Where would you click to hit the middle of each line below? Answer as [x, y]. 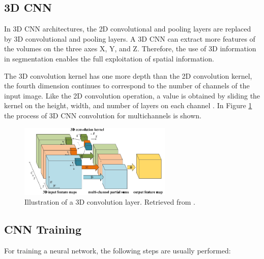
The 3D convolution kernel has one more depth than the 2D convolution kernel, [128, 75]
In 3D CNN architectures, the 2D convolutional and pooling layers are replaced [128, 29]
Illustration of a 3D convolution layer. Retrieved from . [110, 202]
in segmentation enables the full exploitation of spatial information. [109, 58]
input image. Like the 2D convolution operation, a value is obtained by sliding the [132, 95]
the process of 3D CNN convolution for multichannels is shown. [103, 115]
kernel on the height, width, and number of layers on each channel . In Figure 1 [128, 105]
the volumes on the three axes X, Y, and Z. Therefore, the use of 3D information [130, 48]
